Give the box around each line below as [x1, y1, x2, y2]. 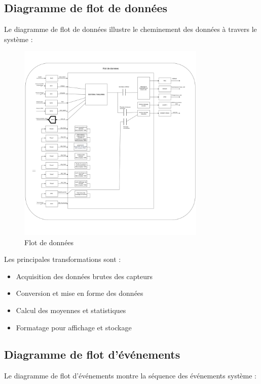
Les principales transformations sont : [4, 254, 121, 264]
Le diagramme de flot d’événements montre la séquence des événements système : [4, 370, 256, 381]
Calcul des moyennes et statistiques [16, 304, 126, 315]
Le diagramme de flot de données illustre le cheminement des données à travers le [4, 24, 257, 34]
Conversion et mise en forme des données [16, 288, 143, 298]
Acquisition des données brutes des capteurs [16, 271, 153, 281]
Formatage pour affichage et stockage [16, 322, 132, 332]
